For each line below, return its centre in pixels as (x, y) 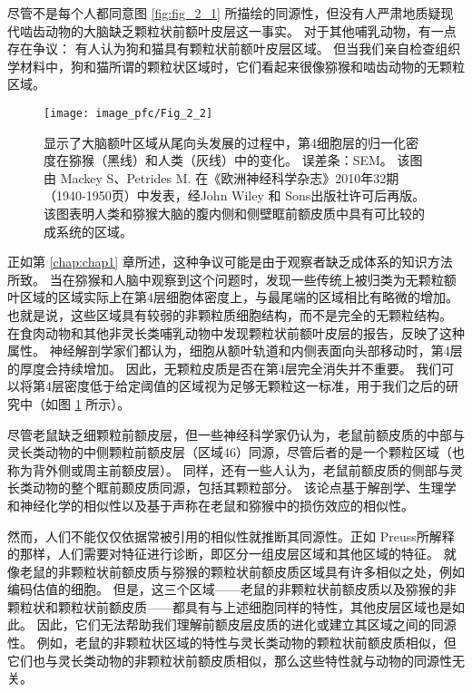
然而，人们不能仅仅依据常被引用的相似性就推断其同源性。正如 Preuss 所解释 (231, 536)
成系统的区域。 (88, 231)
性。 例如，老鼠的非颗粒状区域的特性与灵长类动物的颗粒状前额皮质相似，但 (232, 643)
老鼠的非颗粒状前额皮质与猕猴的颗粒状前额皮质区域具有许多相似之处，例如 (242, 571)
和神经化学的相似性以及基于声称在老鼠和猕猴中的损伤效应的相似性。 (211, 505)
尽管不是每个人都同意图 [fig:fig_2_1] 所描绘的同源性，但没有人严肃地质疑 (224, 13)
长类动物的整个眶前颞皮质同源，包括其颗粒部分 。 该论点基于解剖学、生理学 (232, 487)
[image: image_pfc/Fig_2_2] (128, 113)
